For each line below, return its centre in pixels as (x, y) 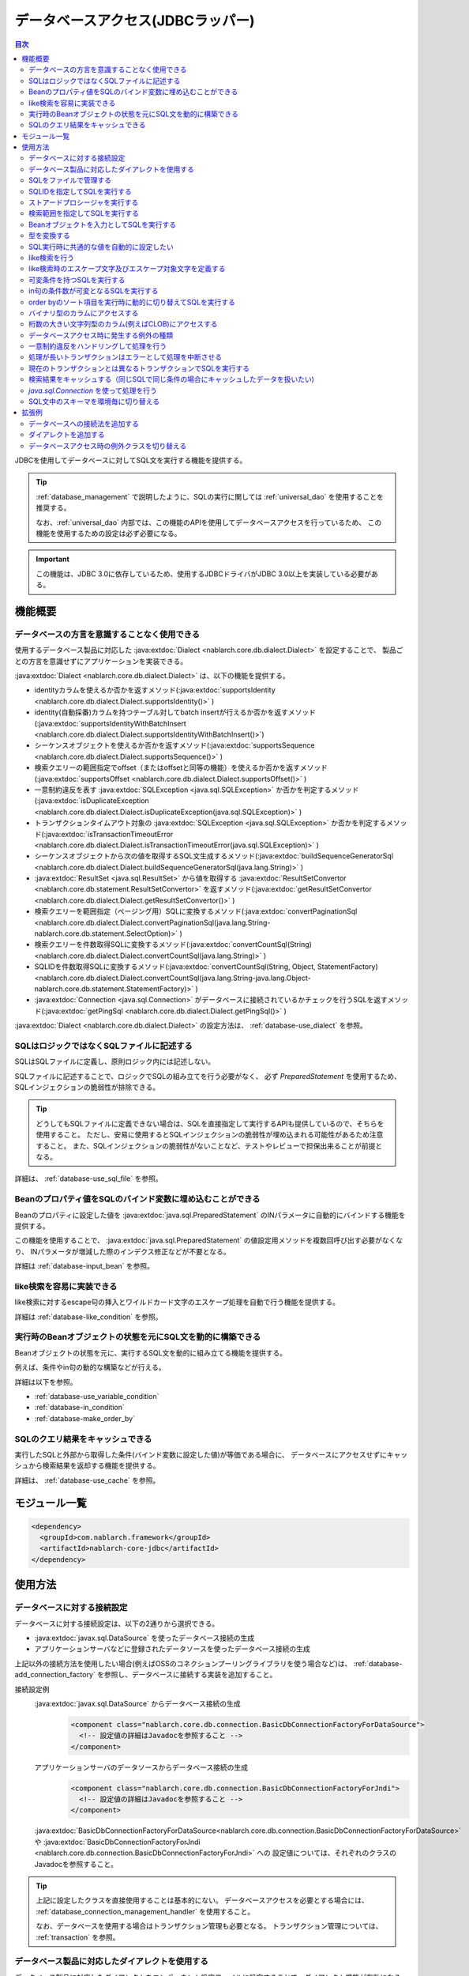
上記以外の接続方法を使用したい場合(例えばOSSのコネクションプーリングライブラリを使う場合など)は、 (183, 1663)
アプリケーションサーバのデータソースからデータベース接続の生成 (141, 1767)
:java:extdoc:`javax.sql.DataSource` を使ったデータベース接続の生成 (144, 1638)
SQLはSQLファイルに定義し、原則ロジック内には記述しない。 (115, 1062)
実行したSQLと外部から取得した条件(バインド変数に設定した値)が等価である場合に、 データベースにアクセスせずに (201, 1454)
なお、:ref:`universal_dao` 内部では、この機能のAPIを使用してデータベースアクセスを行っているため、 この (209, 522)
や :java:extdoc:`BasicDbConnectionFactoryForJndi (117, 1842)
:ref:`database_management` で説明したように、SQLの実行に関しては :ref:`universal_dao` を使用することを (210, 496)
